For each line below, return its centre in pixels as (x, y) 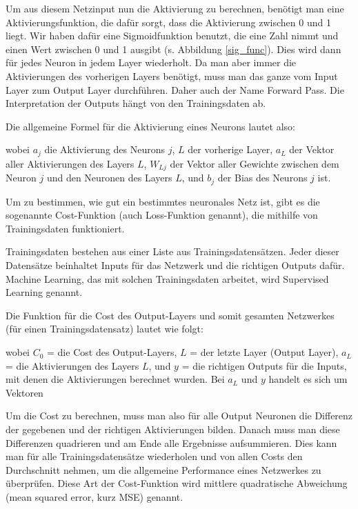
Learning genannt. (44, 292)
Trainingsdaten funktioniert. (65, 228)
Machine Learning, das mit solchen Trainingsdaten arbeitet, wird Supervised (167, 278)
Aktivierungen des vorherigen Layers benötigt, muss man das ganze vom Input (172, 76)
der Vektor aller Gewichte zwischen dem (255, 163)
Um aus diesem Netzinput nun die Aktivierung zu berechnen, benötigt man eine (175, 8)
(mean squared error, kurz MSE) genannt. (95, 496)
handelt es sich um (308, 379)
